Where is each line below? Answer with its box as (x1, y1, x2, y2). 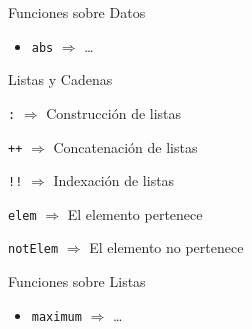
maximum (31, 309, 82, 324)
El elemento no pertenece (89, 237, 244, 258)
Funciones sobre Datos (8, 2, 146, 22)
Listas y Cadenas (8, 69, 113, 90)
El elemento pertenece (67, 203, 203, 224)
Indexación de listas (53, 170, 175, 191)
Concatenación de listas (53, 136, 198, 157)
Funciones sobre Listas (8, 271, 146, 292)
